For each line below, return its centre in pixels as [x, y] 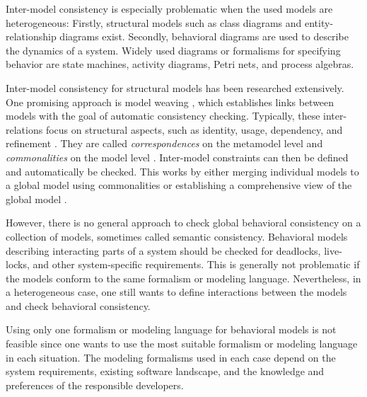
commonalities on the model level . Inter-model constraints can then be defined [177, 157]
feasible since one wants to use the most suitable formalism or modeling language [182, 344]
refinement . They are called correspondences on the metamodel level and [164, 143]
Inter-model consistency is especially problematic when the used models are [169, 8]
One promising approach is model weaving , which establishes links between [170, 102]
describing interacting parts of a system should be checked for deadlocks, [163, 250]
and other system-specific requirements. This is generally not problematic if [196, 264]
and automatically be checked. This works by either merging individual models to [182, 171]
